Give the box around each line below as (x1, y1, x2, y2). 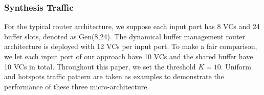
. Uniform (221, 61, 251, 72)
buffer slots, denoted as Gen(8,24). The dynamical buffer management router (4, 31, 246, 41)
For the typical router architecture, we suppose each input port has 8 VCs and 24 (4, 21, 260, 32)
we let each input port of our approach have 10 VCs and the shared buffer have (4, 51, 253, 61)
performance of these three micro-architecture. (4, 81, 149, 91)
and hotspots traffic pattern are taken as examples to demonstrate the (4, 71, 224, 82)
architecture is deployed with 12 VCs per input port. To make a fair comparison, (4, 41, 257, 52)
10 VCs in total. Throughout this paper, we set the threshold (4, 61, 196, 72)
